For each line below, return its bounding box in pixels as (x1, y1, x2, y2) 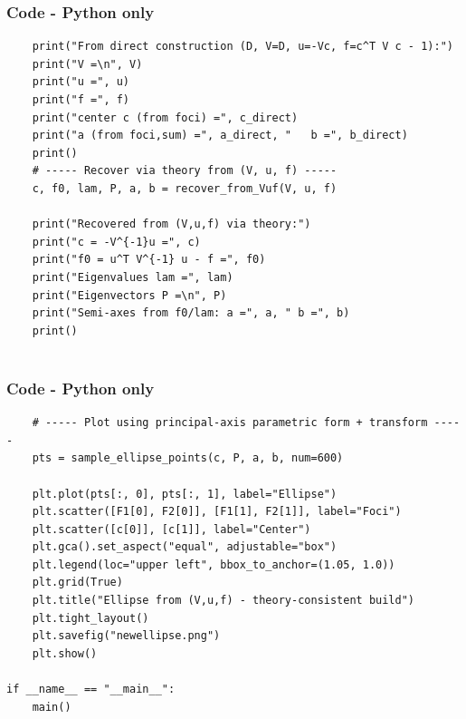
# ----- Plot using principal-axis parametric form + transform (32, 416, 428, 430)
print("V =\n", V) (32, 57, 143, 71)
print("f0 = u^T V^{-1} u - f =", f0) (32, 253, 266, 267)
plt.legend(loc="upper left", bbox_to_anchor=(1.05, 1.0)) (32, 558, 395, 571)
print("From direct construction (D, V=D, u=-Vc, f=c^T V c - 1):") (32, 40, 453, 53)
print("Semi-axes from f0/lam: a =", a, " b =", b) (32, 306, 350, 320)
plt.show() (32, 646, 98, 660)
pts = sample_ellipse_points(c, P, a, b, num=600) (32, 452, 344, 465)
